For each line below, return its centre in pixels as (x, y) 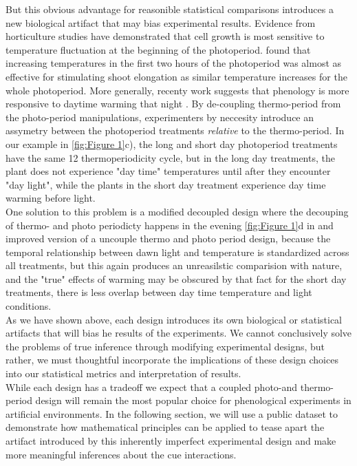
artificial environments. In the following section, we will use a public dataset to (172, 413)
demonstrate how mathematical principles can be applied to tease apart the (165, 427)
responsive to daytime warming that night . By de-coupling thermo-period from (173, 104)
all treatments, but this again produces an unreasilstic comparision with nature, (174, 265)
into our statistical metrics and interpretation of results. (123, 373)
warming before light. (51, 198)
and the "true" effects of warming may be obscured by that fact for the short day (176, 278)
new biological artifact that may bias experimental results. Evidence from (161, 22)
